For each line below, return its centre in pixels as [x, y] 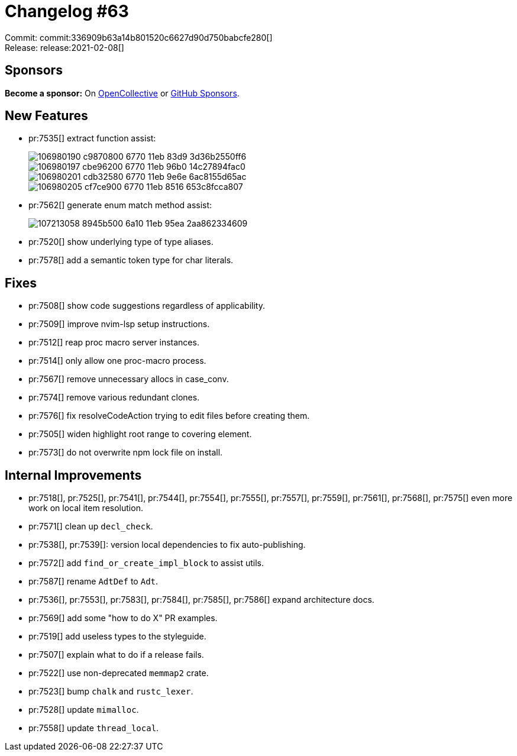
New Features [46, 116]
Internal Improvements [73, 475]
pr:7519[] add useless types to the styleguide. [117, 637]
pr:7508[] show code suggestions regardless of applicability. [147, 306]
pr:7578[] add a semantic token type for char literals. [131, 260]
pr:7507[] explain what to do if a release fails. [116, 655]
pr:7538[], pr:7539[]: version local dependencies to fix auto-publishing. [167, 545]
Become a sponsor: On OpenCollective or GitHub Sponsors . [122, 93]
